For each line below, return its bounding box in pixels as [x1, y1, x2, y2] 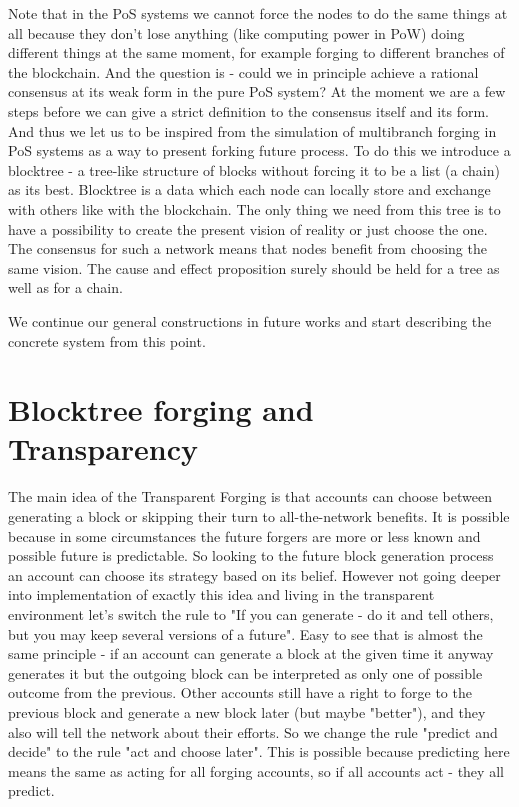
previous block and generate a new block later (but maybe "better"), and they [8, 701, 486, 722]
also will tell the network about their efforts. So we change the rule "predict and [8, 721, 498, 742]
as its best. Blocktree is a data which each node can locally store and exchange [8, 179, 491, 200]
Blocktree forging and [8, 389, 314, 430]
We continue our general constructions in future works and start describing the [8, 310, 492, 331]
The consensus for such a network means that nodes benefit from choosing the [8, 238, 487, 259]
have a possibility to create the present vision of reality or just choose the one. [8, 218, 488, 239]
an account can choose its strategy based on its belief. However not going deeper [8, 564, 501, 585]
